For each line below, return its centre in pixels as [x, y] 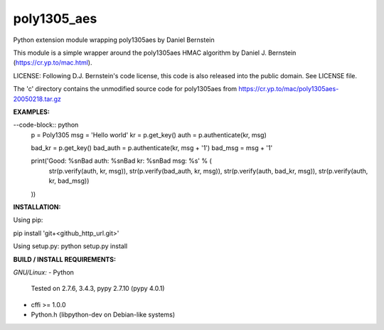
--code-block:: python [46, 125]
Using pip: [28, 220]
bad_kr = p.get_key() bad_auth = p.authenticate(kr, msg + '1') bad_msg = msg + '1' [152, 148]
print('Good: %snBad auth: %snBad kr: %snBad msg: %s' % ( [122, 161]
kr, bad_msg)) [69, 181]
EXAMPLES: [31, 112]
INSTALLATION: [37, 207]
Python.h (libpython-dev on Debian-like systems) [103, 315]
